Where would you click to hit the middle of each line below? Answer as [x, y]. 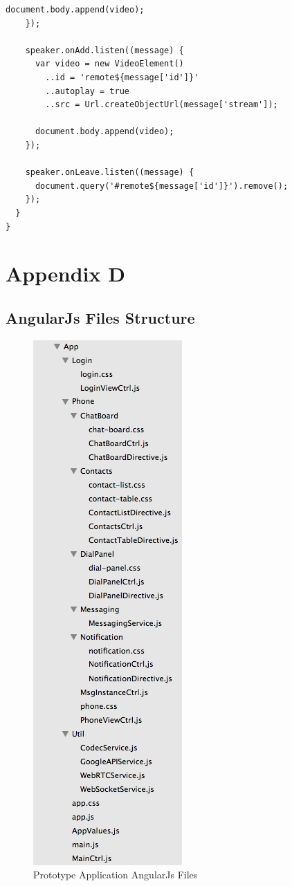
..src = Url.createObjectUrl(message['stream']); [162, 105]
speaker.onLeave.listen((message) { [110, 173]
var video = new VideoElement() [109, 64]
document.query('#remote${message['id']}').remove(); [162, 186]
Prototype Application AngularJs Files [116, 875]
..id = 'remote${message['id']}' [122, 77]
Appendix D [65, 274]
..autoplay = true [87, 91]
